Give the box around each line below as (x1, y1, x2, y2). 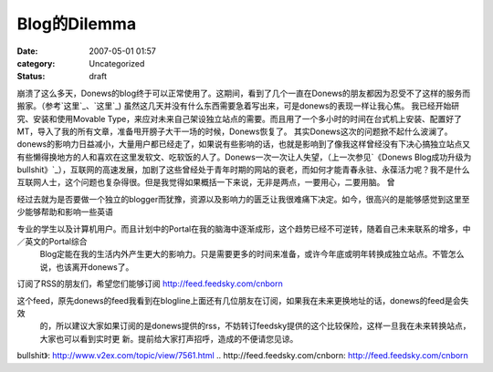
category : (16, 57, 56, 68)
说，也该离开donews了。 (39, 261, 134, 273)
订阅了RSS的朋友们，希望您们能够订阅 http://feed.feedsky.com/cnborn (16, 278, 283, 289)
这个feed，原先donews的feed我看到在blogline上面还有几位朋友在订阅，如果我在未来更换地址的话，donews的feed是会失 (16, 294, 469, 305)
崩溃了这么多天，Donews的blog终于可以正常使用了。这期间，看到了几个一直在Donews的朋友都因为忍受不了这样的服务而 (16, 88, 470, 98)
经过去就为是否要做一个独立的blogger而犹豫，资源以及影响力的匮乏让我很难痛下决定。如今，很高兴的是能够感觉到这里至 (16, 193, 470, 204)
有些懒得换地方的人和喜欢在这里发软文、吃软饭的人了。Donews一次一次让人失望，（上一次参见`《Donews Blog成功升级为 (16, 151, 472, 162)
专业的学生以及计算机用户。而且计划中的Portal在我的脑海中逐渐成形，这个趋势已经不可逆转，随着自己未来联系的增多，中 (16, 223, 471, 234)
